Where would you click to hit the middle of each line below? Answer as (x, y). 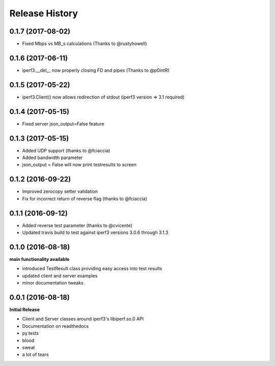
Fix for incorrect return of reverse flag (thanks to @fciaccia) (85, 198)
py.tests (31, 333)
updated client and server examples (60, 276)
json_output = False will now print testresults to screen (79, 165)
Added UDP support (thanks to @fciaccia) (66, 150)
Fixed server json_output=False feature (63, 124)
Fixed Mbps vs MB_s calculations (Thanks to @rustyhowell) (85, 44)
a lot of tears (35, 355)
